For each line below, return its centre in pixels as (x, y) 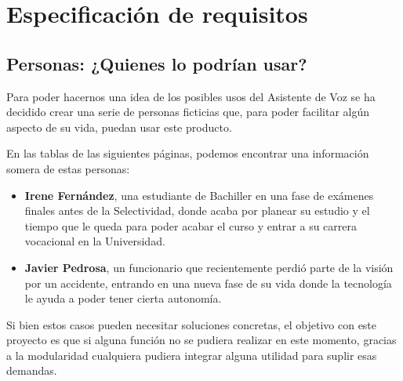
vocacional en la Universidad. (95, 241)
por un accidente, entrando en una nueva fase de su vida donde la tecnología (208, 283)
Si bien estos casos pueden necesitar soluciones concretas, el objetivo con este (192, 324)
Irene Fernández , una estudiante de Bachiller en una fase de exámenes (199, 195)
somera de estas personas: (68, 168)
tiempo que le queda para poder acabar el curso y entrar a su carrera (191, 225)
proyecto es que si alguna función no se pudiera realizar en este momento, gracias (201, 340)
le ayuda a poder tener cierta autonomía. (123, 298)
